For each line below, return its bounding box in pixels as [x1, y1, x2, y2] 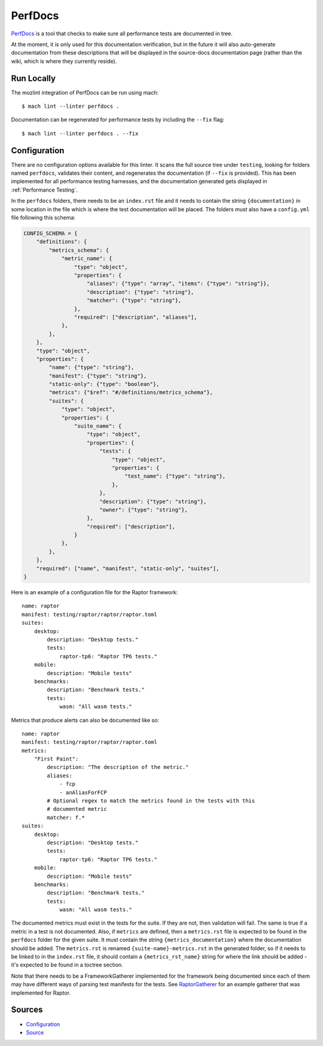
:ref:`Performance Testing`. [11, 186, 78, 193]
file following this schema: [11, 214, 76, 221]
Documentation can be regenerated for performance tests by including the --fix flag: [11, 116, 224, 123]
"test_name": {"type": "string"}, [124, 473, 226, 480]
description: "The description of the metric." [47, 764, 189, 771]
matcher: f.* [47, 814, 85, 821]
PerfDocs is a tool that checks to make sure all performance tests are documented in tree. [11, 30, 233, 37]
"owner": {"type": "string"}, [99, 506, 188, 513]
